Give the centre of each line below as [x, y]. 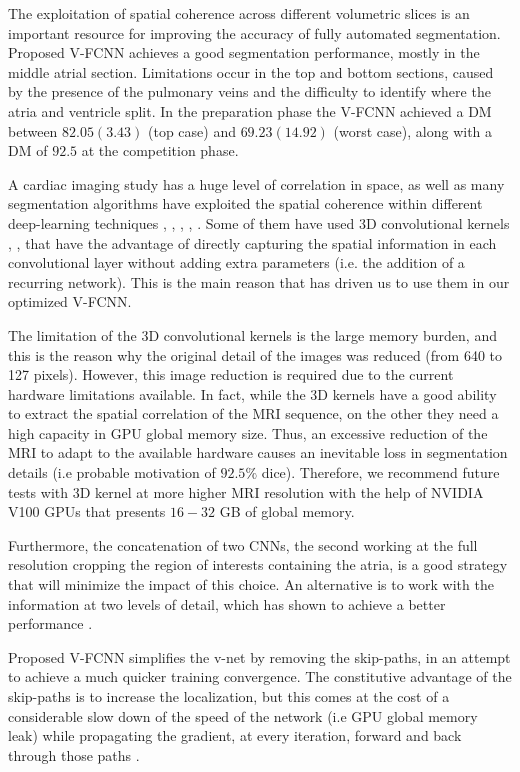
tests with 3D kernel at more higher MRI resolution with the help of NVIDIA [246, 491]
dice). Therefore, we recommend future [380, 472]
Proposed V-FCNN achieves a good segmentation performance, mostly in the [244, 52]
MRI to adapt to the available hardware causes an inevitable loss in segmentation [258, 452]
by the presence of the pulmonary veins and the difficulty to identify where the [249, 91]
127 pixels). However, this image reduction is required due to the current [231, 374]
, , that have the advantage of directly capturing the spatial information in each [252, 242]
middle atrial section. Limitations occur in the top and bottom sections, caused [251, 71]
